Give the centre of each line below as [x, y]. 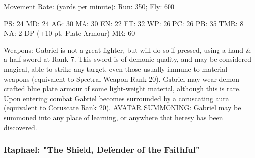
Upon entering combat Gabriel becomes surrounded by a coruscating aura [117, 98]
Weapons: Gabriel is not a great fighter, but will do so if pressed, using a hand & [127, 49]
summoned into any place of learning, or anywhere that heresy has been [114, 117]
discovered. [21, 127]
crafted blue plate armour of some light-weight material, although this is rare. [123, 88]
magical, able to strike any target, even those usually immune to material [116, 69]
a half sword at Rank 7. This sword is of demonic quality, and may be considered [127, 59]
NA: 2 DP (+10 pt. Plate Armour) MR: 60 [70, 33]
